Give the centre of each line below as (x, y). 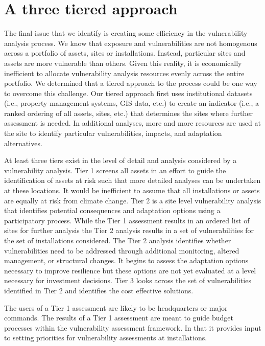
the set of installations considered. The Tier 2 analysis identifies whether (118, 240)
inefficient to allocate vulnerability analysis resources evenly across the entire (124, 73)
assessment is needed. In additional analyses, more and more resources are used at (132, 123)
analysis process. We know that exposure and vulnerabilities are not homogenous (131, 43)
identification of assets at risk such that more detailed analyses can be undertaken (132, 180)
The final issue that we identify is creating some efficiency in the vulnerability (126, 33)
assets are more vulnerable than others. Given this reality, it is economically (123, 63)
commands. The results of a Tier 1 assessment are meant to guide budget (119, 318)
